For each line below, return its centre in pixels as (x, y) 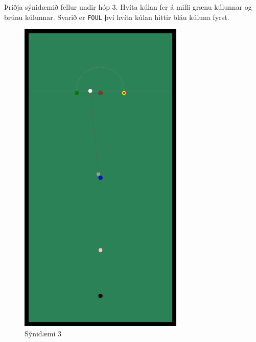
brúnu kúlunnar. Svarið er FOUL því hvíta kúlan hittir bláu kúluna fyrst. (117, 17)
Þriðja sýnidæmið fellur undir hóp (57, 7)
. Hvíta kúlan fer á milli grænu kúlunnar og (184, 7)
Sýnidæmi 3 (43, 333)
